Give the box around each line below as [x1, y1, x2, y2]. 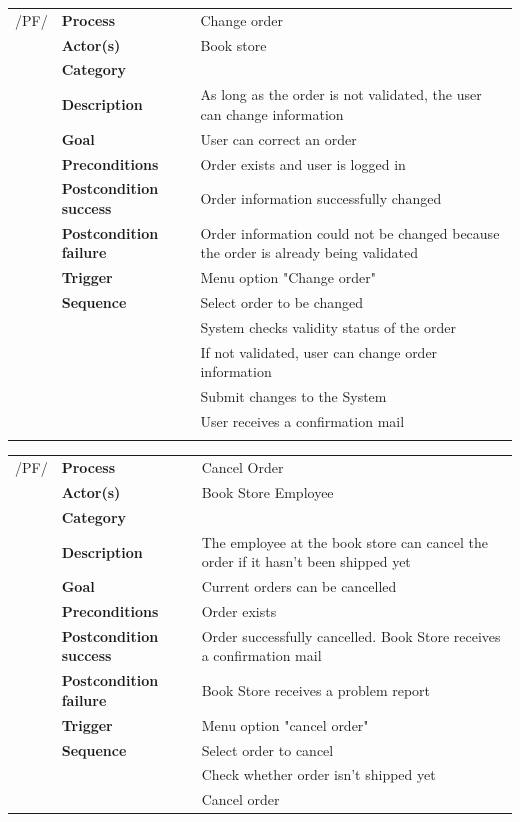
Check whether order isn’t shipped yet [201, 764, 436, 785]
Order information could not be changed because [200, 222, 500, 243]
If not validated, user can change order [200, 341, 438, 362]
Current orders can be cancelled [201, 576, 397, 597]
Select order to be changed [200, 292, 364, 313]
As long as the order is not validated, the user [200, 84, 482, 105]
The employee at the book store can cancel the [201, 531, 488, 552]
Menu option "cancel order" [201, 714, 369, 735]
